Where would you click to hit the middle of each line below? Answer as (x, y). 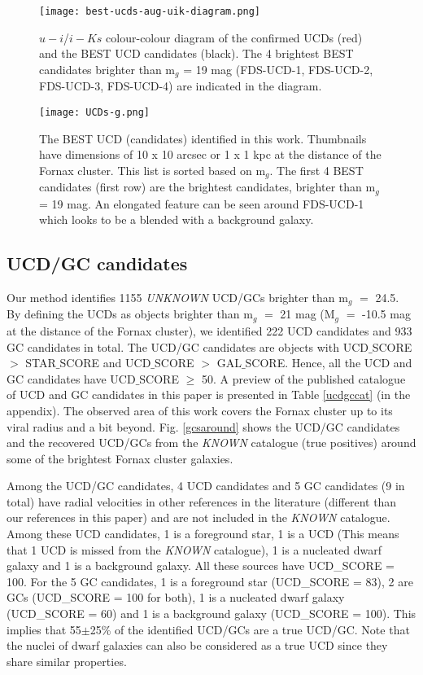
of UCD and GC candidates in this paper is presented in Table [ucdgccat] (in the (209, 394)
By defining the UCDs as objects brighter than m (130, 314)
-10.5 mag (386, 314)
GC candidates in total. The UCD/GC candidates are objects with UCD (188, 346)
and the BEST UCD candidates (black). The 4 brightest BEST (196, 53)
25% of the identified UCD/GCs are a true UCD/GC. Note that (250, 629)
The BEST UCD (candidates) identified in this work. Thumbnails (203, 138)
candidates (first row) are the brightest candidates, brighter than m (207, 187)
